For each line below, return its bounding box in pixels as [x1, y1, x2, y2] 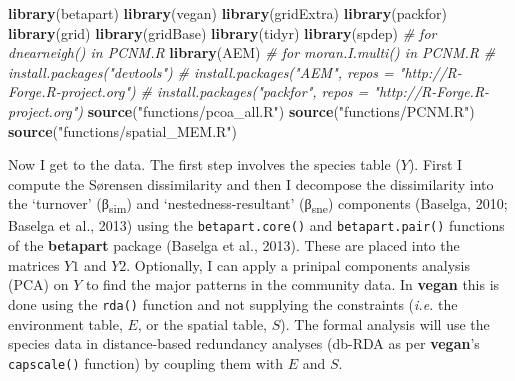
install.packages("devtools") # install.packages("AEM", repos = [8, 61, 394, 82]
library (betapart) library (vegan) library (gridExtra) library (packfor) [8, 3, 447, 23]
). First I [408, 154, 463, 175]
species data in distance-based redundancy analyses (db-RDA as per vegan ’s [8, 333, 480, 354]
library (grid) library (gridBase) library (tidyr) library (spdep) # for [8, 22, 437, 43]
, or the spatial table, [137, 313, 268, 334]
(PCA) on [8, 274, 69, 295]
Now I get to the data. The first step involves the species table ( [8, 154, 401, 175]
